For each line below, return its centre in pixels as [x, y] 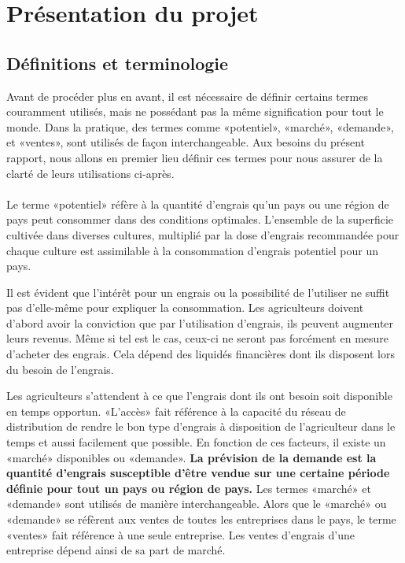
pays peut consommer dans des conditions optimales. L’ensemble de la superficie [200, 219]
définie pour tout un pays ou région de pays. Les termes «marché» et [189, 488]
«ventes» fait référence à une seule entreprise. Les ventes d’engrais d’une [180, 534]
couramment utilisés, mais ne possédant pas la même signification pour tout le [195, 111]
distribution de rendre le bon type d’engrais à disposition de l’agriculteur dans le [201, 426]
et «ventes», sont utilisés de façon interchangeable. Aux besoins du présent [186, 142]
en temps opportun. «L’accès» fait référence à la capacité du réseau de [176, 411]
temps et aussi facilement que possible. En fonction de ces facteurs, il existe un [196, 442]
